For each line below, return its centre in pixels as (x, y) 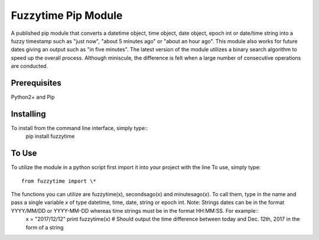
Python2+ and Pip (33, 97)
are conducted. (30, 66)
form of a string (45, 227)
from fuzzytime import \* (59, 181)
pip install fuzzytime (50, 137)
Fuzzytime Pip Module (67, 15)
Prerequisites (36, 83)
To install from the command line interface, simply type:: (79, 128)
